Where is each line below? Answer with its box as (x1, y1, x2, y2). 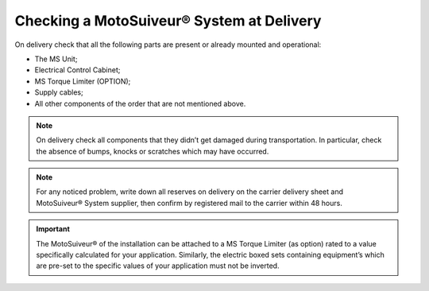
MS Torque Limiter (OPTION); (34, 76, 131, 86)
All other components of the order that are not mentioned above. (34, 99, 246, 108)
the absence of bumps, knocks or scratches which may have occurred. (36, 146, 269, 156)
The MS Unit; (34, 54, 78, 64)
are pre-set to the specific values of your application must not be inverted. (36, 261, 280, 270)
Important (36, 224, 71, 234)
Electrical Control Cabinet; (34, 65, 121, 75)
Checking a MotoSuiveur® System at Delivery (14, 12, 322, 29)
